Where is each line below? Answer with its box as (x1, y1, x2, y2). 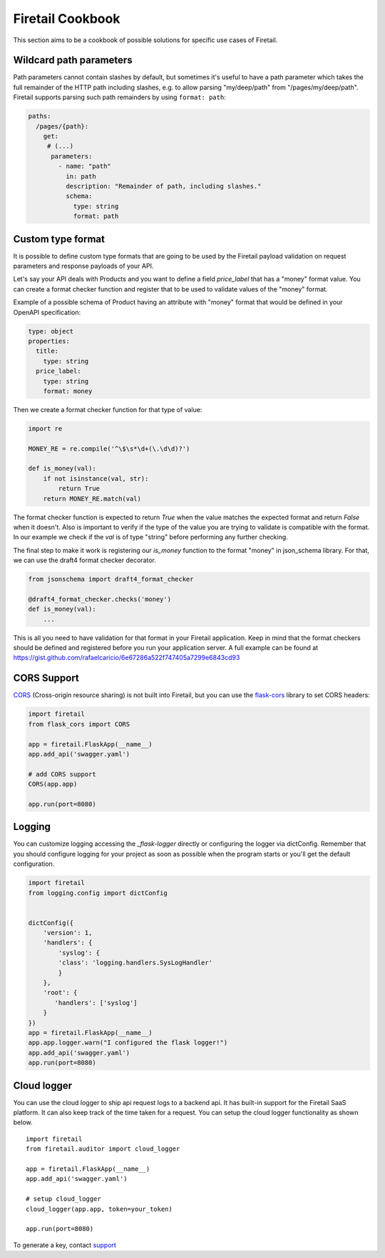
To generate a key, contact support (13, 1240, 117, 1249)
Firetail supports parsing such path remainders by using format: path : (13, 93, 226, 101)
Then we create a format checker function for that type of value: (13, 405, 202, 414)
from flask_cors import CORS (28, 720, 130, 728)
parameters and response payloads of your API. (13, 261, 154, 271)
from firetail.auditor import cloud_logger (26, 1145, 180, 1153)
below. (13, 1118, 33, 1127)
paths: (28, 112, 51, 121)
